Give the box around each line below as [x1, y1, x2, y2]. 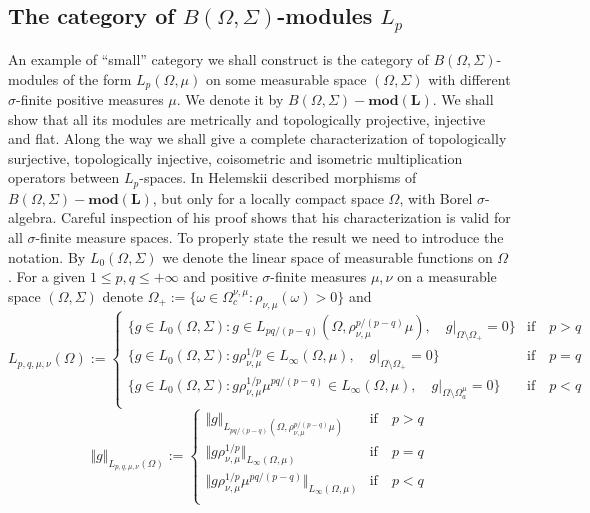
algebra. [8, 207, 57, 228]
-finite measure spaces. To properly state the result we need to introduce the [35, 227, 504, 248]
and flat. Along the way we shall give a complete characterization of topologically [8, 128, 507, 149]
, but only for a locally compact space [152, 187, 384, 208]
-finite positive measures [16, 89, 164, 110]
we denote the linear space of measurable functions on [162, 246, 493, 267]
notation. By [8, 246, 86, 267]
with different [428, 68, 511, 89]
